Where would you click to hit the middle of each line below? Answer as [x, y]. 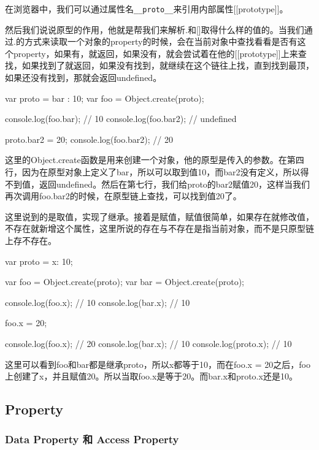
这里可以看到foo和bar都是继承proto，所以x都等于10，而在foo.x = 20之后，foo [158, 364]
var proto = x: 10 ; [39, 261]
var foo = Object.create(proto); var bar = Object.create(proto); [125, 282]
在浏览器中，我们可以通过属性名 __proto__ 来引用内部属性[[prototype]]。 [147, 9]
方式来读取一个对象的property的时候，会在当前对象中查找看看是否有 [161, 41]
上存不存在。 [31, 240]
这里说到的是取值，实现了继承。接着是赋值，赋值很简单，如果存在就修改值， [159, 216]
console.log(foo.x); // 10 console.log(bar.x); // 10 [98, 302]
